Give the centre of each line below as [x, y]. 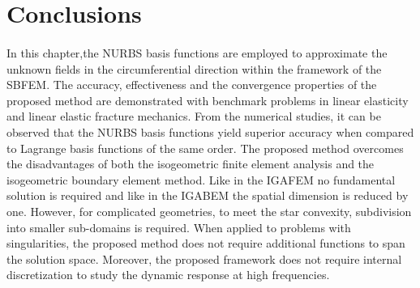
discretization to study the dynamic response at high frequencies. [168, 275]
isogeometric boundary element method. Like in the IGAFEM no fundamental [201, 179]
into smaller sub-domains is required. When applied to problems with [179, 227]
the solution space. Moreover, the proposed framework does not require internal [204, 258]
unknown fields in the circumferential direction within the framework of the [194, 68]
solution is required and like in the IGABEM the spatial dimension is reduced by [208, 195]
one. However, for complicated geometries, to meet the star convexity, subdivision [209, 211]
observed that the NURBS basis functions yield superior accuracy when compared [210, 131]
